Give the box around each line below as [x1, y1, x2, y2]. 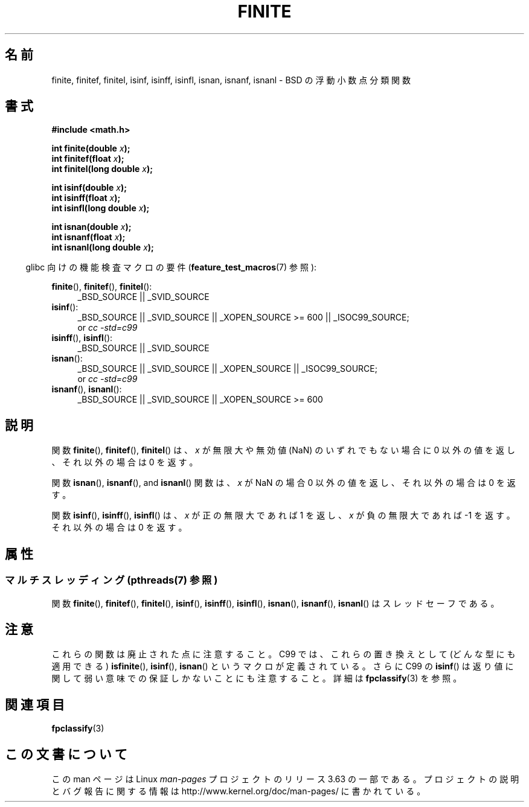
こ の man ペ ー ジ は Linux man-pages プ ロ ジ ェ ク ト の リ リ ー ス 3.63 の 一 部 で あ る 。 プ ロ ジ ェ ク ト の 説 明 [51, 774, 519, 785]
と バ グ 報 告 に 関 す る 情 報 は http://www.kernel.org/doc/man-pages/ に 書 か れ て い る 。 [51, 786, 426, 797]
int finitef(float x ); [51, 153, 124, 164]
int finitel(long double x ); [51, 164, 153, 174]
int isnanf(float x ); [51, 232, 126, 243]
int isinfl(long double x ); [51, 203, 150, 214]
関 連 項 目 [5, 697, 65, 712]
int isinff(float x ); [51, 193, 121, 203]
